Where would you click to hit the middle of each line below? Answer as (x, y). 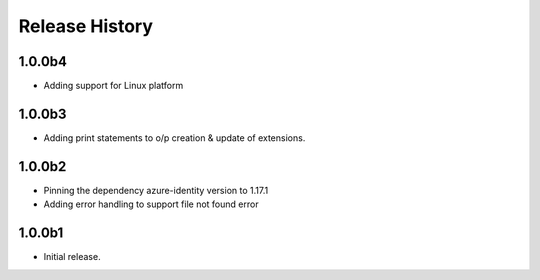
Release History (86, 26)
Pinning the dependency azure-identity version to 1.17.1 (156, 190)
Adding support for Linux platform (113, 86)
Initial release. (72, 257)
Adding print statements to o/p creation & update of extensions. (174, 137)
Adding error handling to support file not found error (151, 204)
